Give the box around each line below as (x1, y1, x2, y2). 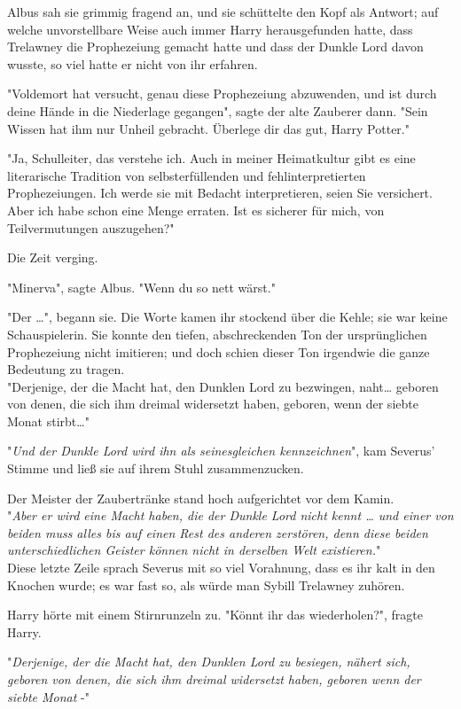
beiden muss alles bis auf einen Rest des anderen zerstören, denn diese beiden (7, 523, 428, 541)
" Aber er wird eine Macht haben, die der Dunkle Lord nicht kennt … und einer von (7, 506, 454, 525)
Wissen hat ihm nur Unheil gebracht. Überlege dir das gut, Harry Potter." (7, 119, 410, 137)
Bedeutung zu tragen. (7, 360, 125, 378)
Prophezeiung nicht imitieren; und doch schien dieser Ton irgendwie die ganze (7, 342, 430, 361)
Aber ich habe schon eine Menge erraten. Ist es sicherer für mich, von (7, 200, 385, 219)
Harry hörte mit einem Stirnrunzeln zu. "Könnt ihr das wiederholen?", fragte (7, 605, 424, 624)
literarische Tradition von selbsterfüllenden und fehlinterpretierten (7, 166, 366, 184)
